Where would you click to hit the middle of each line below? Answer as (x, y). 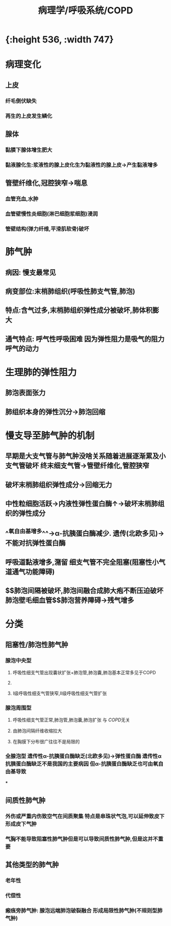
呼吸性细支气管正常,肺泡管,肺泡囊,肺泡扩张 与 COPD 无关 (71, 720)
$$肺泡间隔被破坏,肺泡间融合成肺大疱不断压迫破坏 (84, 591)
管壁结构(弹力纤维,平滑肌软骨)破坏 (47, 229)
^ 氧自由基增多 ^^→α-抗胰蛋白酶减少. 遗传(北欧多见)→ (85, 533)
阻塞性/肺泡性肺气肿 (37, 644)
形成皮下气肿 (21, 824)
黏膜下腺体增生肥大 (29, 150)
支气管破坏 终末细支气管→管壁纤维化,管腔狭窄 (77, 466)
